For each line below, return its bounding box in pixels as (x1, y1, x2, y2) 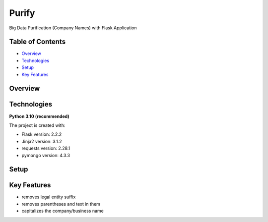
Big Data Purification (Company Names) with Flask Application (9, 25, 137, 31)
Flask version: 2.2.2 (21, 131, 62, 137)
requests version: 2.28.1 (21, 145, 70, 151)
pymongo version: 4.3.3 (21, 152, 70, 158)
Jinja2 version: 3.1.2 (21, 138, 62, 144)
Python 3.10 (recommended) (9, 113, 69, 119)
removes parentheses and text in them (21, 201, 100, 207)
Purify (9, 7, 35, 18)
